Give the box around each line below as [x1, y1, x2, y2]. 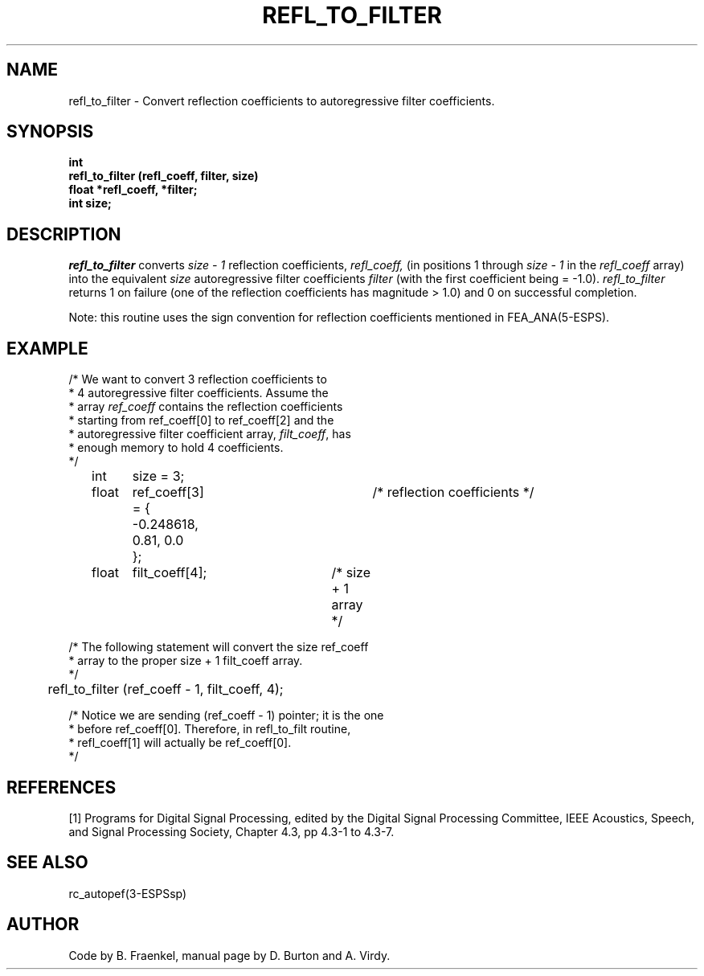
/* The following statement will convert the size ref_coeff [68, 640, 369, 654]
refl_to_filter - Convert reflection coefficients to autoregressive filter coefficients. [68, 93, 495, 108]
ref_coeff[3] [132, 484, 204, 501]
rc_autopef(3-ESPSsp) [68, 886, 187, 900]
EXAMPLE [6, 338, 88, 359]
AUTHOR [6, 914, 80, 935]
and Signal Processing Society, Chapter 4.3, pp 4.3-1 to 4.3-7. [68, 824, 395, 839]
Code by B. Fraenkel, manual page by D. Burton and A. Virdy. [68, 948, 391, 962]
